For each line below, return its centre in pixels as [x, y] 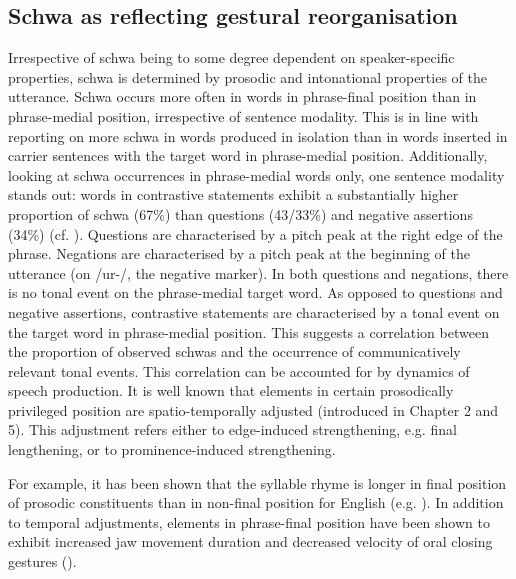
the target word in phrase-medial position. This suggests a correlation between [248, 331]
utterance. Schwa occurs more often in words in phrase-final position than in [242, 96]
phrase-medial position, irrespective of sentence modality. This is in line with [243, 115]
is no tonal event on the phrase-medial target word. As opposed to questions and [255, 292]
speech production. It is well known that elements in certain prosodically [231, 390]
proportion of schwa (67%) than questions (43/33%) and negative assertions [240, 213]
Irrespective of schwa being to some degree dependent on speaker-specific [231, 57]
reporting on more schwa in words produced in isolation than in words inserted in [258, 135]
